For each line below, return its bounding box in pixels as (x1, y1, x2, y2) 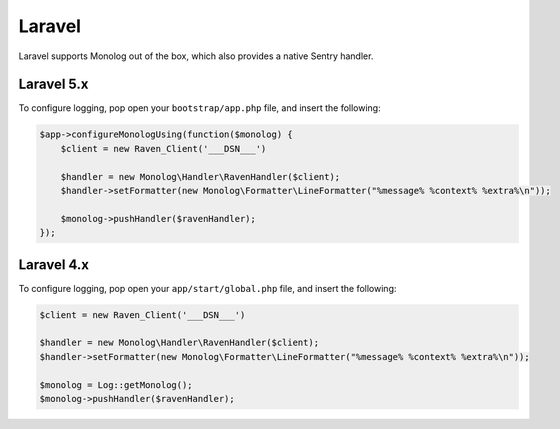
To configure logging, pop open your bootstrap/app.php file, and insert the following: (18, 102, 381, 114)
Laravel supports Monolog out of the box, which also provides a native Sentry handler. (18, 50, 374, 62)
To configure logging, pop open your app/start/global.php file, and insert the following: (18, 282, 397, 294)
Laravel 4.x (18, 256, 90, 273)
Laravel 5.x (18, 76, 89, 93)
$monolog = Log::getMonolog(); (39, 379, 194, 390)
